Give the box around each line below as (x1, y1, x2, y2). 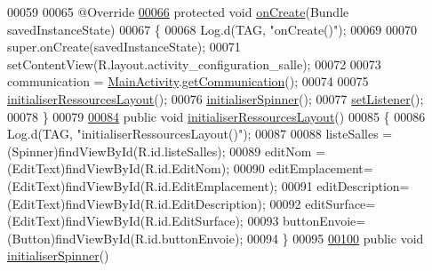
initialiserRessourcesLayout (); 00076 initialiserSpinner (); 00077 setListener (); (7, 89, 424, 108)
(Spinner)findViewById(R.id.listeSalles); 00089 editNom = (7, 141, 326, 160)
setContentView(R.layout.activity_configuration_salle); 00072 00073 (7, 54, 381, 73)
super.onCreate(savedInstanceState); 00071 (7, 37, 241, 56)
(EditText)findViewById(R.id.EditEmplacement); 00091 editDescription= (7, 176, 410, 195)
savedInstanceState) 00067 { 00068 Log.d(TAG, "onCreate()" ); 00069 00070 (7, 20, 417, 38)
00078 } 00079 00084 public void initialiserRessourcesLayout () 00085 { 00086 (7, 107, 426, 125)
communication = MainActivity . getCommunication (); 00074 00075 (7, 72, 369, 91)
